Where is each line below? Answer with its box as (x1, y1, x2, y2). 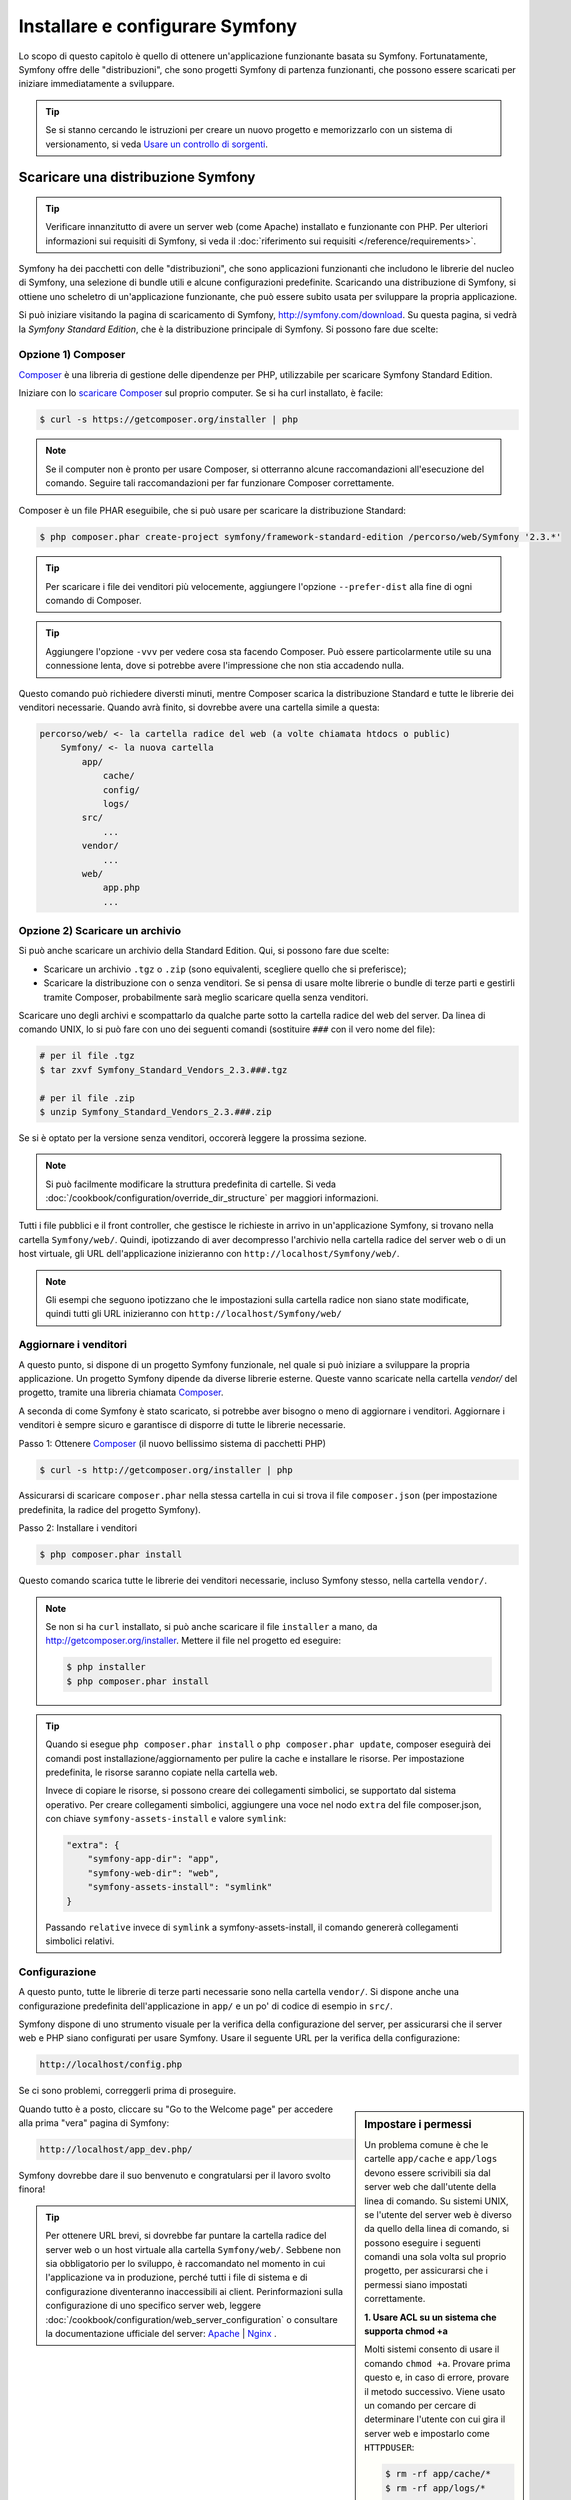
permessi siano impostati (364, 2278, 468, 2290)
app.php (102, 882, 140, 894)
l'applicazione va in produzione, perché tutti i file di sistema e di (45, 2271, 308, 2284)
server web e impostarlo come (364, 2427, 490, 2439)
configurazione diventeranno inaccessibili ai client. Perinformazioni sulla (45, 2285, 344, 2297)
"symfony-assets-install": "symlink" (87, 1881, 273, 1893)
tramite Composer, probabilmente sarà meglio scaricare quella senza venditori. (43, 991, 369, 1003)
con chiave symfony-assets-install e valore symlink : (45, 1813, 287, 1825)
